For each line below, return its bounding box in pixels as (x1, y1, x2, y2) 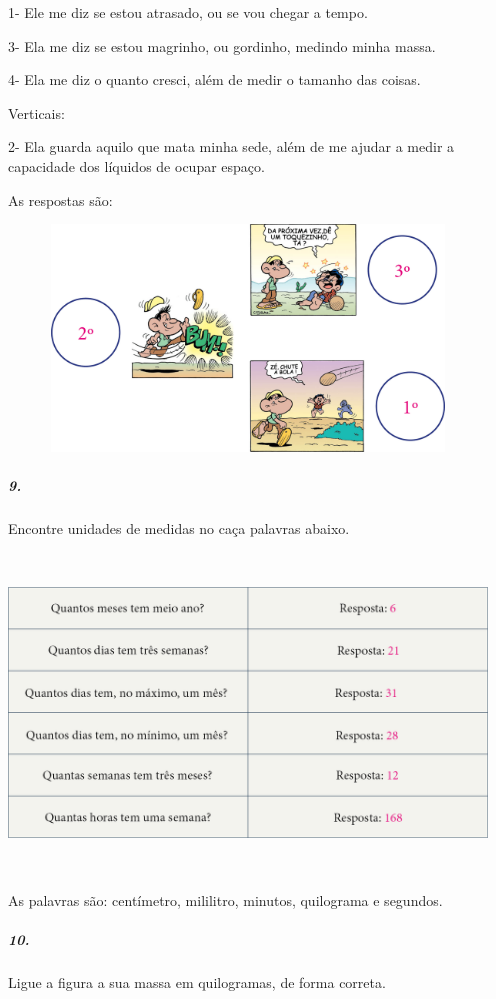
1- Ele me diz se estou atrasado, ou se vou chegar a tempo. (8, 2, 368, 22)
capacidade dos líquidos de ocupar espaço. (8, 155, 265, 176)
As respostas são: (8, 189, 113, 210)
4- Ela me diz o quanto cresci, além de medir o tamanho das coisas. (8, 69, 421, 90)
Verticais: (8, 102, 65, 123)
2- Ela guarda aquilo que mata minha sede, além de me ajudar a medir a (8, 136, 455, 157)
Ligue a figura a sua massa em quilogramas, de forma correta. (8, 971, 386, 992)
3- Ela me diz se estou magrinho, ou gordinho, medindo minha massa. (8, 35, 436, 56)
